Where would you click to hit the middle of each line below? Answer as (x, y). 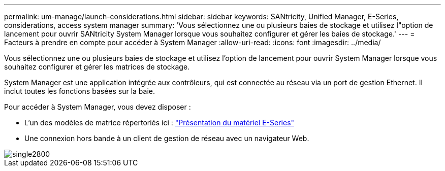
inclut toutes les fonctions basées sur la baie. (80, 91)
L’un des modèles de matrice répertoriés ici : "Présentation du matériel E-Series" (160, 123)
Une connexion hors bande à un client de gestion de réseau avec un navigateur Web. (167, 138)
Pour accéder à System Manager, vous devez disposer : (98, 107)
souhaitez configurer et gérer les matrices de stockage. (97, 67)
